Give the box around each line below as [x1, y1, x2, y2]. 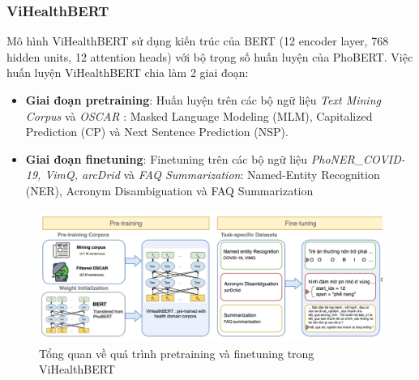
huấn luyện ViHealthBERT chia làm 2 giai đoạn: [6, 64, 249, 81]
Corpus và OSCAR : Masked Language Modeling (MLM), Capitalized [25, 107, 373, 124]
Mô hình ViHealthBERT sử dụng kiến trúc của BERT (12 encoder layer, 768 [6, 32, 389, 49]
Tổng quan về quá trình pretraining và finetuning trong [39, 344, 314, 361]
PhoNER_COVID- [310, 150, 405, 167]
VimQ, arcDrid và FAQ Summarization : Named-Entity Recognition [45, 166, 380, 183]
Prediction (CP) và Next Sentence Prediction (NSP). [25, 123, 289, 140]
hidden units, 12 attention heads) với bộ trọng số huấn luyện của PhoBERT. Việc [6, 48, 413, 65]
